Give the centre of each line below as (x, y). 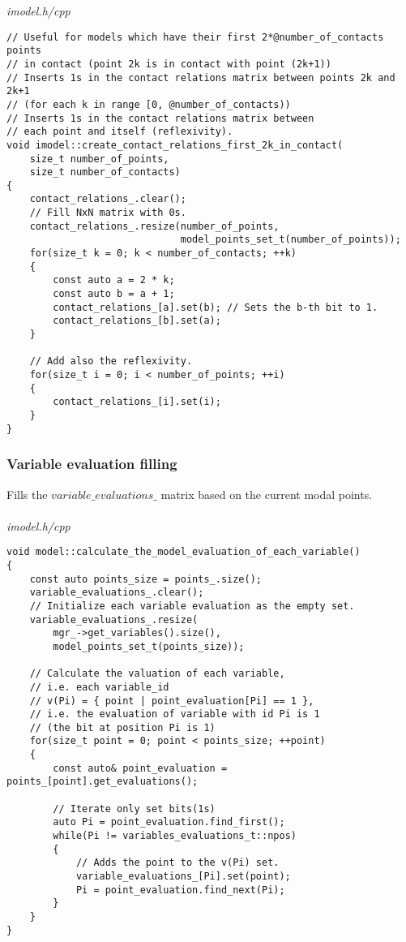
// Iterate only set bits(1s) (134, 809)
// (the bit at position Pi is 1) (122, 727)
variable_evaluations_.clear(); (117, 593)
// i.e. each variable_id (99, 687)
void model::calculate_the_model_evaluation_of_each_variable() (184, 552)
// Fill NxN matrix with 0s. (108, 213)
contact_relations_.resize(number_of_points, (154, 226)
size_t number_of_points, (99, 159)
